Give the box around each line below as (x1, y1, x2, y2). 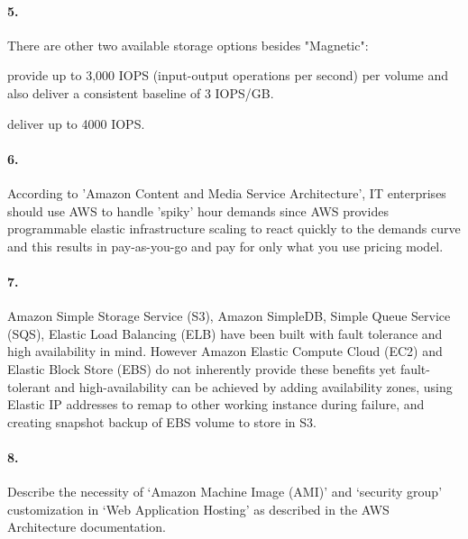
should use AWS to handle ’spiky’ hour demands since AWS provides (7, 201, 389, 220)
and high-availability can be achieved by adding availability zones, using (54, 377, 453, 396)
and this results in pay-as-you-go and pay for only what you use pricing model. (7, 236, 444, 255)
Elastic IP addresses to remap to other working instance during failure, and (7, 395, 425, 414)
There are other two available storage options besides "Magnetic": (7, 35, 369, 54)
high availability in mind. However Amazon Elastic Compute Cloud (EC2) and (7, 342, 443, 361)
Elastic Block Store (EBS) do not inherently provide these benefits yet (7, 359, 397, 378)
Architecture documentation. (7, 517, 166, 536)
